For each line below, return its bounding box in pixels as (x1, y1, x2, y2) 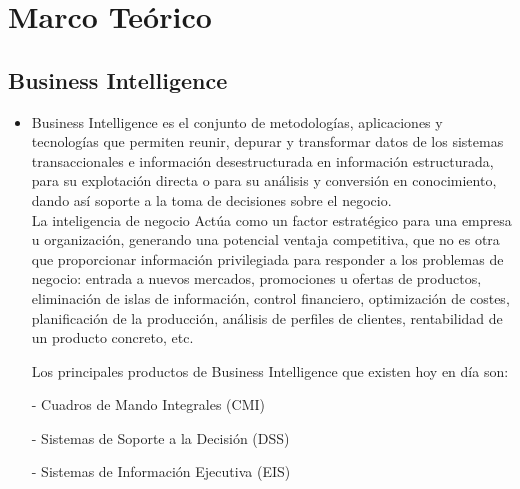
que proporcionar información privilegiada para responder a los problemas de (31, 248, 504, 269)
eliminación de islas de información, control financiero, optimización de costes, (31, 287, 510, 308)
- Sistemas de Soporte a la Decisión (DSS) (31, 427, 290, 448)
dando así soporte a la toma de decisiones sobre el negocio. (31, 189, 392, 210)
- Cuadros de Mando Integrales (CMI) (31, 394, 265, 415)
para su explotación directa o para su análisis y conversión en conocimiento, (31, 170, 497, 191)
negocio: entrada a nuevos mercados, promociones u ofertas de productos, (31, 268, 482, 289)
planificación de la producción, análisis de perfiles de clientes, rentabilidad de (31, 307, 503, 328)
